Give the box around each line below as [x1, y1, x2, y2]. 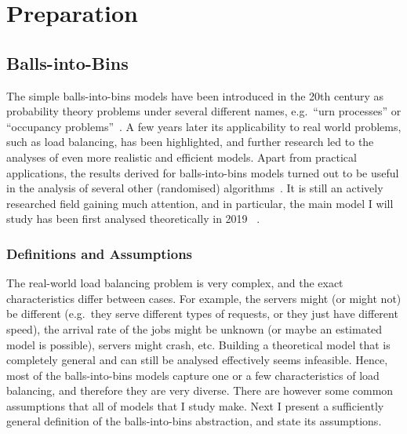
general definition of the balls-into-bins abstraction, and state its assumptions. [6, 413, 382, 429]
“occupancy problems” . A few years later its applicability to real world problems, [6, 118, 402, 134]
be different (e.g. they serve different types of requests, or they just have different [6, 305, 398, 322]
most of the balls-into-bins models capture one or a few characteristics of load [6, 367, 380, 383]
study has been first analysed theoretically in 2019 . [6, 210, 260, 227]
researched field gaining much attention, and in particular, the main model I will [6, 195, 394, 211]
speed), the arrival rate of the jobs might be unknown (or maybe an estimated [6, 320, 383, 337]
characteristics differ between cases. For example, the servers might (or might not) [6, 290, 402, 306]
